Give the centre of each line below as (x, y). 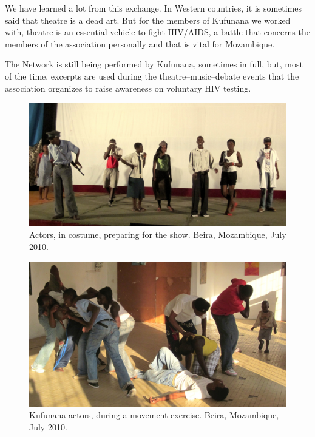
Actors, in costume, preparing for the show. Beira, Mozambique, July (158, 235)
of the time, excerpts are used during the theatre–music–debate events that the (152, 76)
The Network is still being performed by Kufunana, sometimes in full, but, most (154, 64)
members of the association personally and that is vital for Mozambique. (140, 43)
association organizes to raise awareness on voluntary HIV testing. (128, 88)
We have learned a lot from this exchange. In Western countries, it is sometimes (154, 8)
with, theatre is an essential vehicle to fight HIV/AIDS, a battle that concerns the (157, 32)
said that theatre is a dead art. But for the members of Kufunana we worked (148, 20)
